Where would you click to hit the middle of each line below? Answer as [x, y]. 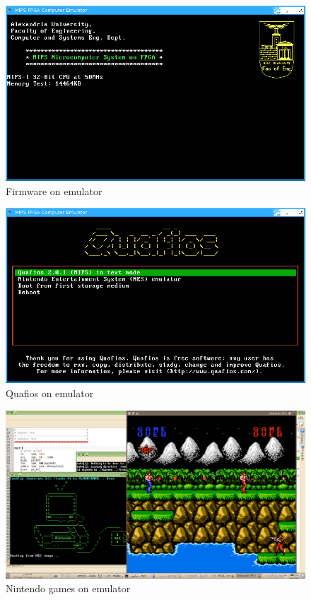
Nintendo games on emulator [68, 588]
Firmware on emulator [54, 190]
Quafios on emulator [50, 393]
